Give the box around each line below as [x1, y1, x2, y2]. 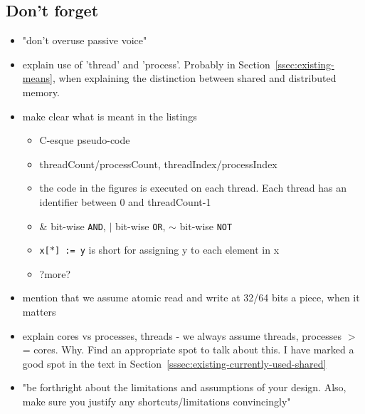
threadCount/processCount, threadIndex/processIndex [39, 156, 277, 171]
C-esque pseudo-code [39, 133, 130, 148]
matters [22, 304, 56, 319]
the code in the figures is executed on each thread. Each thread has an [39, 180, 347, 195]
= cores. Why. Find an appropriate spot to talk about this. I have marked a [22, 342, 354, 357]
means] [22, 71, 53, 86]
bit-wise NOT [179, 218, 233, 233]
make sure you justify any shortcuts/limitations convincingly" [22, 394, 291, 409]
